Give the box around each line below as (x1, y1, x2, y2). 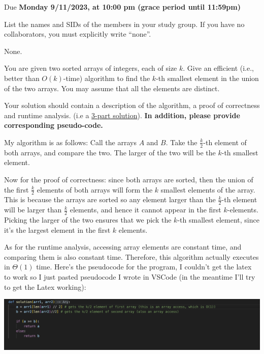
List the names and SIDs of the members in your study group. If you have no (4, 18, 245, 29)
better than (4, 72, 40, 83)
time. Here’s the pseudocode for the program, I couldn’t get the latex (36, 261, 252, 272)
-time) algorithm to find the (63, 72, 150, 83)
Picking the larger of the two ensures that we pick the (4, 214, 172, 225)
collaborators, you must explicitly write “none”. (4, 29, 151, 39)
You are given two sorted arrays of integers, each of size (4, 63, 177, 73)
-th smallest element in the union (156, 72, 259, 83)
